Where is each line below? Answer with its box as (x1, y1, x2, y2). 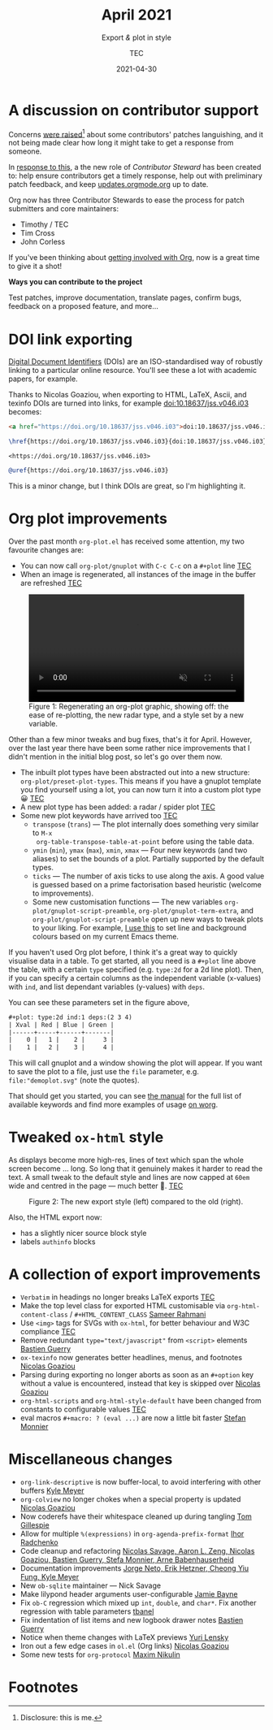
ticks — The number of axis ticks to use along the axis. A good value (32, 871, 265, 881)
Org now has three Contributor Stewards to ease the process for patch (8, 195, 245, 205)
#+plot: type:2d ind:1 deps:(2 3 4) (8, 1013, 132, 1021)
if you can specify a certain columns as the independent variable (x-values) (8, 973, 262, 982)
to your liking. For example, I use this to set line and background (32, 922, 247, 932)
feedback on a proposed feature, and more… (8, 301, 158, 311)
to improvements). (32, 888, 94, 898)
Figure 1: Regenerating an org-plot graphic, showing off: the (28, 701, 229, 711)
